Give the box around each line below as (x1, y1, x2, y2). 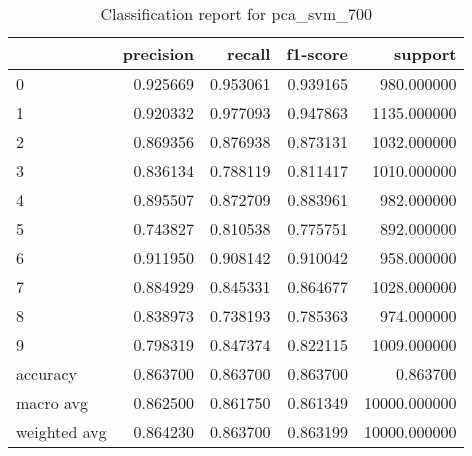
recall (227, 42, 271, 65)
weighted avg (16, 420, 107, 443)
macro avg (16, 391, 89, 414)
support (394, 42, 457, 65)
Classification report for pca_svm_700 (100, 2, 372, 25)
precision (122, 42, 194, 65)
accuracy (16, 362, 77, 385)
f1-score (286, 42, 349, 65)
